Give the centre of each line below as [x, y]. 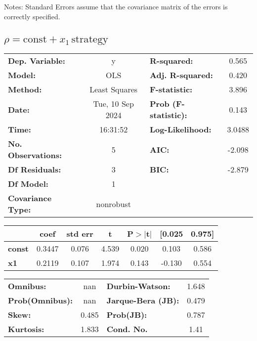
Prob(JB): [127, 315]
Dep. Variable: [37, 61]
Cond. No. [127, 329]
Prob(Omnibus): [41, 300]
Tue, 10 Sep [113, 104]
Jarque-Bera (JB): [143, 300]
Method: [25, 89]
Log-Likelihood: [181, 129]
